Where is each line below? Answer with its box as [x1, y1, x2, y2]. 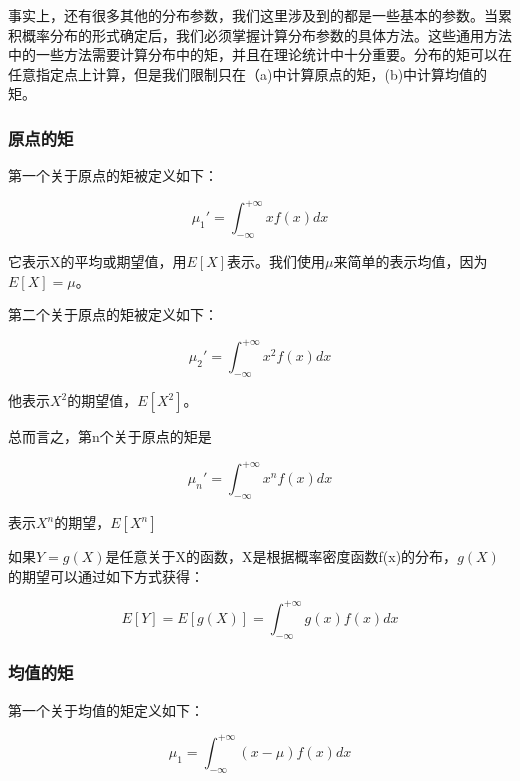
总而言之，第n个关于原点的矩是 [8, 426, 212, 447]
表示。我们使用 [227, 251, 326, 272]
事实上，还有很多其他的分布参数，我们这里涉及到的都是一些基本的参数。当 [8, 5, 498, 25]
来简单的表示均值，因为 [333, 251, 488, 272]
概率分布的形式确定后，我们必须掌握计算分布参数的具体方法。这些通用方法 [21, 24, 512, 45]
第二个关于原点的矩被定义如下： [8, 304, 218, 325]
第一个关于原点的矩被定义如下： [8, 165, 218, 186]
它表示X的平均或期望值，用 [8, 251, 187, 272]
